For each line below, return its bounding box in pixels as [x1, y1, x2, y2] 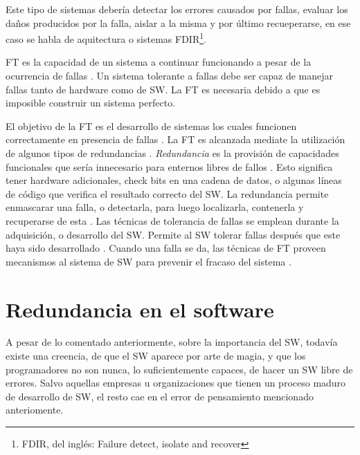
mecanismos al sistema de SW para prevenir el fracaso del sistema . [6, 254, 291, 268]
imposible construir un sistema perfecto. [6, 95, 176, 110]
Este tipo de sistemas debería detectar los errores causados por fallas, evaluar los [6, 2, 348, 16]
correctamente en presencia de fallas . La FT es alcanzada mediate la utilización [6, 132, 345, 147]
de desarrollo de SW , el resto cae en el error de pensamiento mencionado [6, 389, 314, 403]
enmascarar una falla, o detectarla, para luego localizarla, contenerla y [6, 200, 304, 214]
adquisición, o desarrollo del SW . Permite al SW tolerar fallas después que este [6, 227, 341, 241]
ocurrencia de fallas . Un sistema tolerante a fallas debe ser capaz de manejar [6, 68, 334, 83]
